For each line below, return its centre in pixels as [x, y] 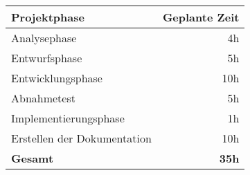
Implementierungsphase [68, 118]
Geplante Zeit [201, 17]
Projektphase [48, 17]
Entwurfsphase [47, 58]
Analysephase [44, 38]
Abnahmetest [43, 98]
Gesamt [33, 158]
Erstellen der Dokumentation [81, 138]
